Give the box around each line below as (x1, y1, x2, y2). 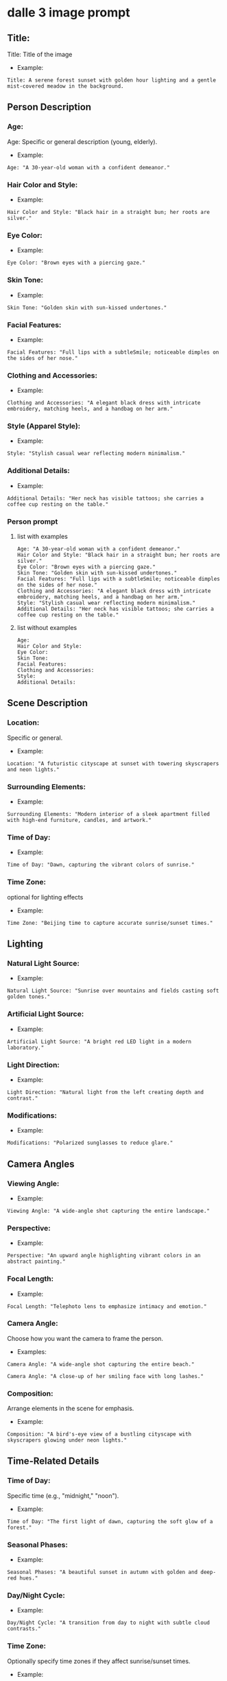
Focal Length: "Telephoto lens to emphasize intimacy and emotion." (7, 1303, 207, 1310)
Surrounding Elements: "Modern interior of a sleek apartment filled (7, 811, 211, 818)
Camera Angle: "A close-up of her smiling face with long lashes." (7, 1372, 204, 1379)
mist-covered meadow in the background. (7, 83, 125, 90)
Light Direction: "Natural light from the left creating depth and (7, 1089, 204, 1096)
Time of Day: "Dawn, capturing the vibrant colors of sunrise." (7, 862, 195, 869)
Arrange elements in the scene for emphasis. (7, 1404, 134, 1413)
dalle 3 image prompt (7, 5, 130, 21)
